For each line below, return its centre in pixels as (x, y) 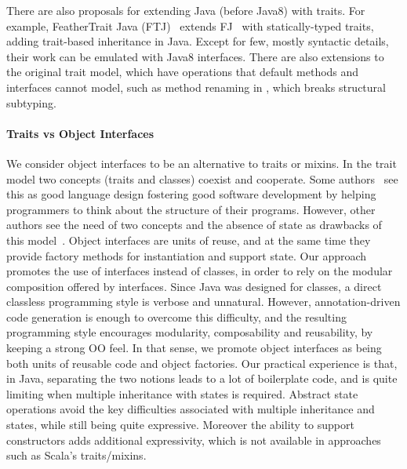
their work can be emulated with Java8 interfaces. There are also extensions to (195, 56)
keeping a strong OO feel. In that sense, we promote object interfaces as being (194, 348)
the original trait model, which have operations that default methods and (183, 72)
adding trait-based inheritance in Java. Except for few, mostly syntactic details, (198, 41)
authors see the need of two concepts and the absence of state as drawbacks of (194, 225)
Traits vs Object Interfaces (80, 133)
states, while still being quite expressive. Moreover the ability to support (180, 425)
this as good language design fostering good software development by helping (191, 194)
